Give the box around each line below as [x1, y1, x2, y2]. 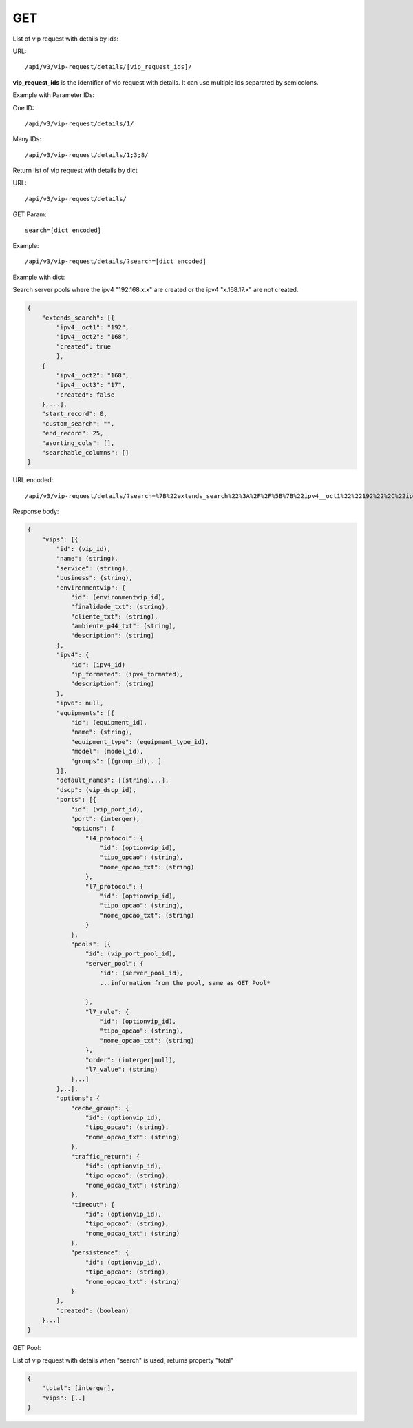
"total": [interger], [41, 1385, 115, 1392]
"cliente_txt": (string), [70, 612, 158, 620]
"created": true [56, 342, 112, 351]
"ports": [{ [56, 796, 96, 804]
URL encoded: [12, 476, 54, 484]
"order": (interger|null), [85, 1056, 177, 1064]
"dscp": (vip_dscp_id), [56, 786, 137, 794]
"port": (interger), [70, 815, 140, 822]
